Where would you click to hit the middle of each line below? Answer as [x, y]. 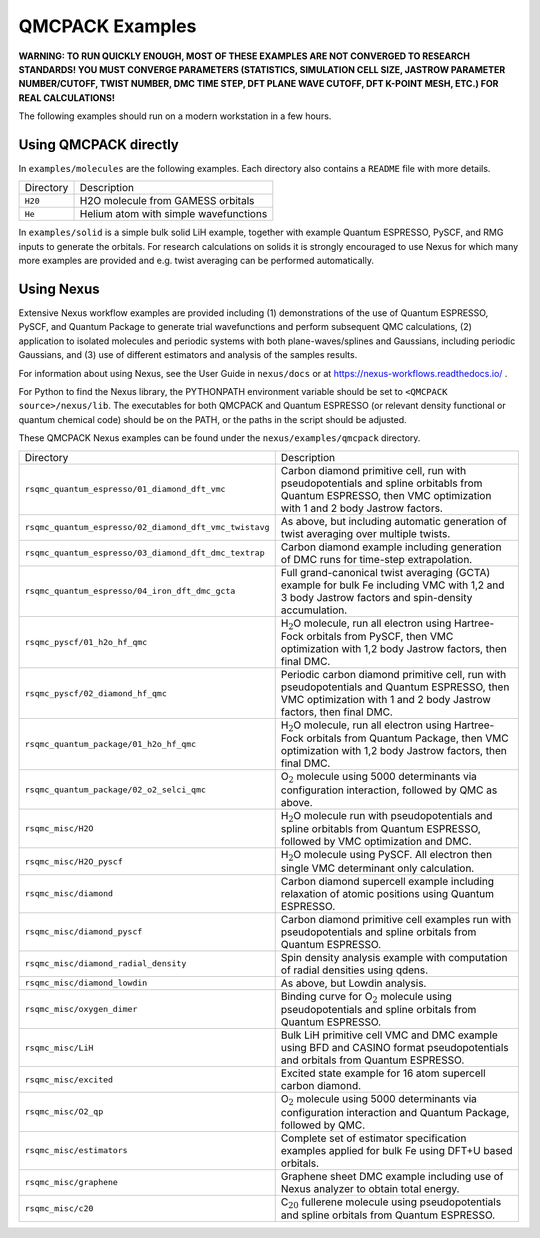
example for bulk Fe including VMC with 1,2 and [392, 585]
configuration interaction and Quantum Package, [395, 1112]
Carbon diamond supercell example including [387, 881]
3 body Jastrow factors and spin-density [376, 597]
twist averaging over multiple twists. [365, 533]
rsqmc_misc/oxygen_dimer [81, 1008]
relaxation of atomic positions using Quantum [387, 893]
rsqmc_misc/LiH [59, 1047]
